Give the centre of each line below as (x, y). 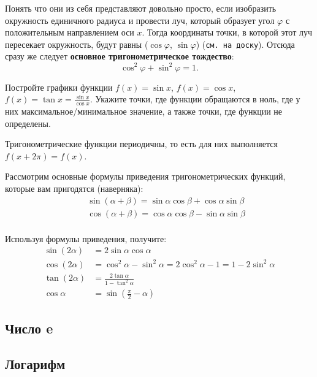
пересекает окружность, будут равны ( (77, 44)
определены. (28, 123)
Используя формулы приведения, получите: (86, 238)
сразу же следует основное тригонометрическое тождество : (120, 56)
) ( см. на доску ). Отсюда (245, 44)
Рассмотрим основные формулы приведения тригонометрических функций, (145, 176)
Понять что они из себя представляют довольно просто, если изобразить (141, 8)
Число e (29, 328)
